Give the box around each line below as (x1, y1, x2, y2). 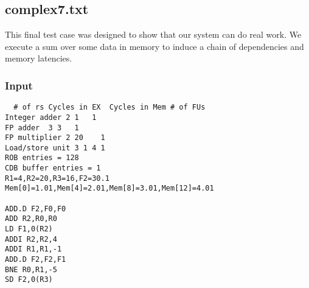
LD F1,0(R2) (5, 225, 53, 234)
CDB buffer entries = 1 (5, 164, 101, 173)
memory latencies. (5, 52, 72, 65)
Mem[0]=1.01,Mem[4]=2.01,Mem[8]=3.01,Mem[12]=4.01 (5, 184, 214, 193)
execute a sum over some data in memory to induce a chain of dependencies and (5, 40, 304, 52)
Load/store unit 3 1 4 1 (5, 143, 105, 152)
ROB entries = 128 (5, 153, 79, 163)
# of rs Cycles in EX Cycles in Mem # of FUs (13, 103, 206, 112)
